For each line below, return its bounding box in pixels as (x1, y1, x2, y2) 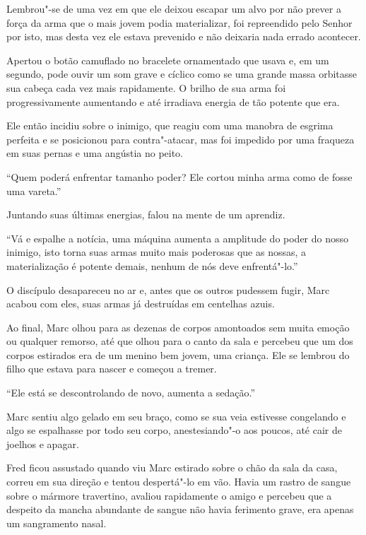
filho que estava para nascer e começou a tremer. (6, 361, 217, 376)
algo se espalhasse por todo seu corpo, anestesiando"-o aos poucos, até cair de (6, 423, 342, 437)
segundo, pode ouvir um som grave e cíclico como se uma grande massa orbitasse (6, 66, 358, 81)
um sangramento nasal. (6, 515, 107, 530)
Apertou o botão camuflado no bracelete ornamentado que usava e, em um (6, 52, 329, 67)
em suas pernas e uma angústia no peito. (6, 146, 183, 160)
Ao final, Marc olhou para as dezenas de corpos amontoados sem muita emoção (6, 319, 350, 334)
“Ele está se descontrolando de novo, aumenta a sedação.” (6, 385, 256, 400)
